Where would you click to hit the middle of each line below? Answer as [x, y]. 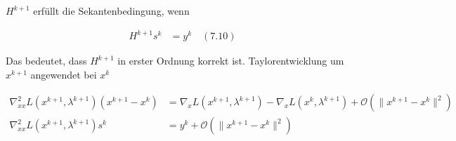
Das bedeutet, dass [46, 61]
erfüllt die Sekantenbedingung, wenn [111, 11]
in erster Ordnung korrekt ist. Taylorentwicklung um [231, 61]
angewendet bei [64, 74]
